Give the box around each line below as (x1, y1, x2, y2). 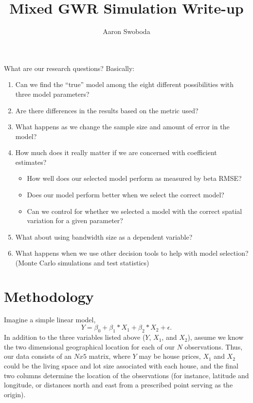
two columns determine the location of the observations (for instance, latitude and (4, 370, 249, 380)
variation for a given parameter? (27, 215, 123, 226)
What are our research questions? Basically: (4, 63, 135, 73)
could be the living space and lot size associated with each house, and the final (4, 360, 238, 370)
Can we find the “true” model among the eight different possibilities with (15, 79, 234, 89)
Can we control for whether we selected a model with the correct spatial (27, 206, 242, 216)
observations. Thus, (184, 341, 243, 351)
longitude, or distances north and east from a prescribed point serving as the (4, 380, 233, 390)
